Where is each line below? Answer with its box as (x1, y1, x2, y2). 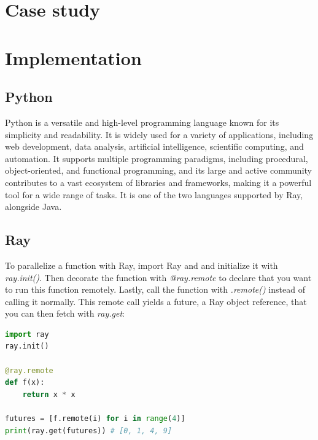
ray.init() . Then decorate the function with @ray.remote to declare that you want (5, 271, 312, 284)
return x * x (22, 390, 76, 399)
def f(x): (5, 378, 45, 387)
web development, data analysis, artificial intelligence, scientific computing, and (5, 140, 304, 153)
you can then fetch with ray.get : (5, 307, 125, 320)
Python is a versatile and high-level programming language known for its (5, 115, 279, 128)
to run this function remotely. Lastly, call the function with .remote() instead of (5, 283, 305, 296)
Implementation (5, 45, 142, 70)
